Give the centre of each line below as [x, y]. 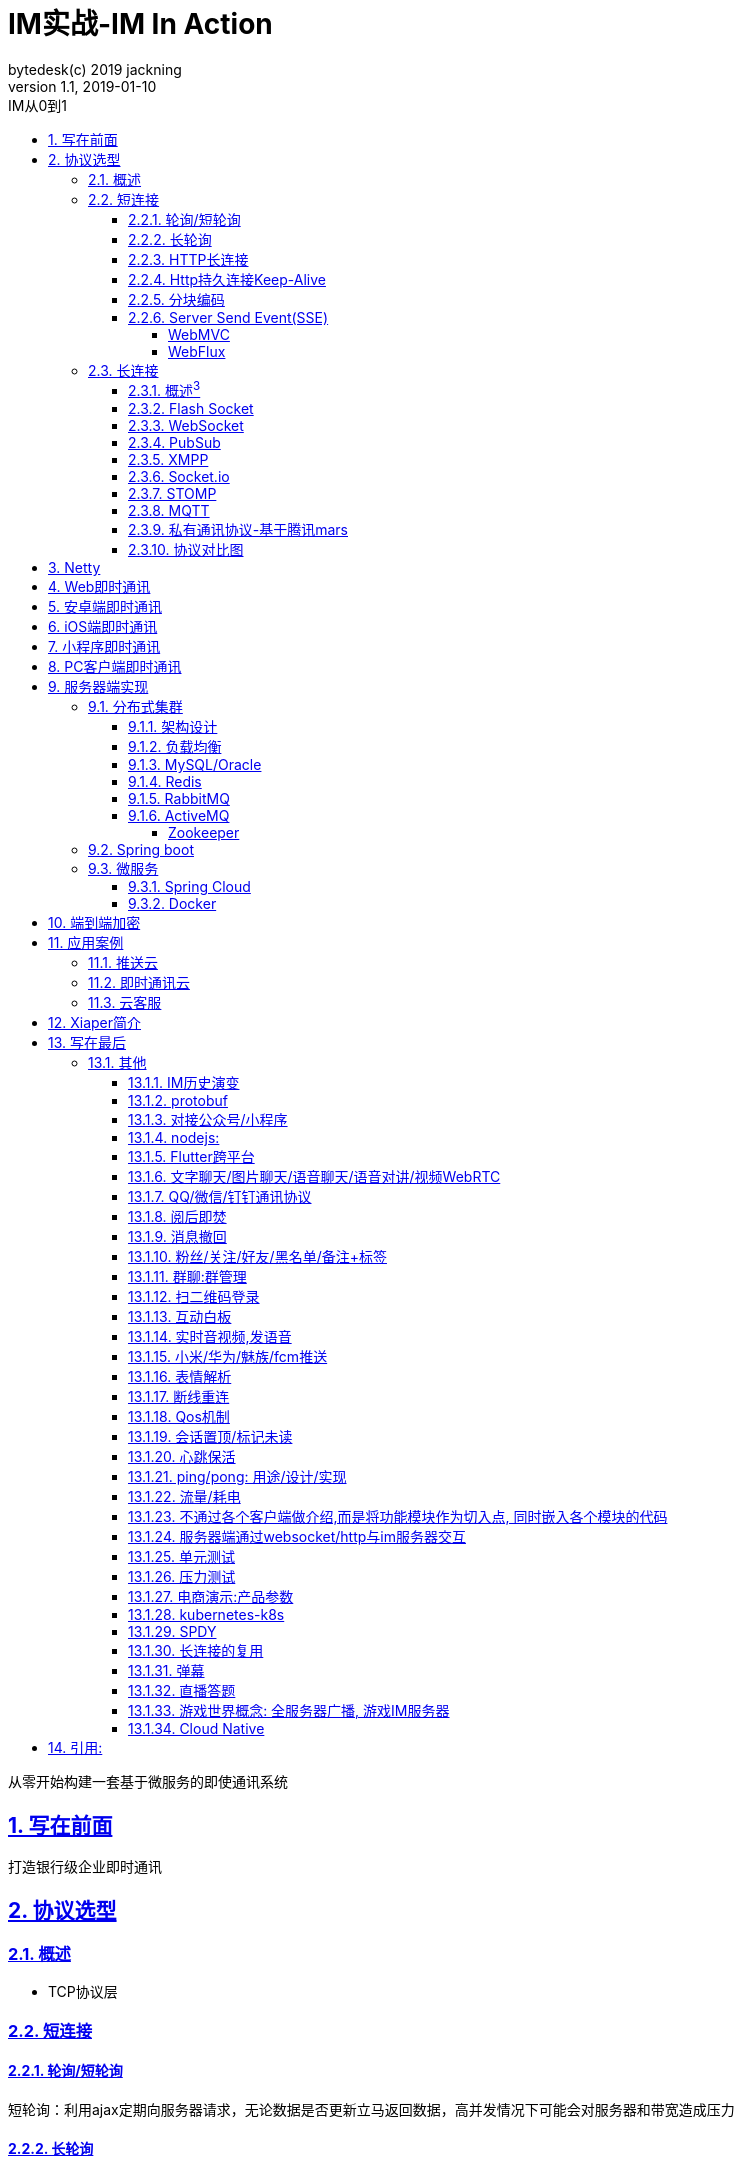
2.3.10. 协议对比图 [186, 550]
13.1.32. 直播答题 [182, 1691]
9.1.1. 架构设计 [173, 727]
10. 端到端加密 [94, 923]
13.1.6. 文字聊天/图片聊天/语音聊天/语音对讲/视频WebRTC [314, 1177]
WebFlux [197, 351]
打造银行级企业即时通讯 [85, 1867]
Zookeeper [204, 833]
